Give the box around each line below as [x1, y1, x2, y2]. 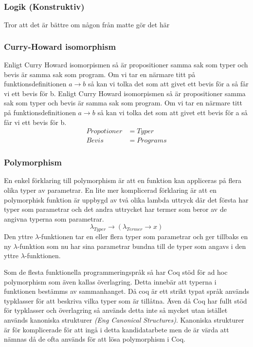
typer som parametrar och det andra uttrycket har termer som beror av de [4, 204, 227, 214]
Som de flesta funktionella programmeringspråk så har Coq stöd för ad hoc [4, 267, 228, 277]
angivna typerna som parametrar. [4, 213, 104, 224]
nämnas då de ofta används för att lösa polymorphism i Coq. [4, 334, 185, 344]
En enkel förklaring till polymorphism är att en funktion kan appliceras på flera [4, 175, 241, 185]
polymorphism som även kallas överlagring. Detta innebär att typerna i [4, 276, 217, 286]
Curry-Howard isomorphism [4, 40, 116, 52]
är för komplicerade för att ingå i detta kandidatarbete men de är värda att [4, 324, 229, 334]
